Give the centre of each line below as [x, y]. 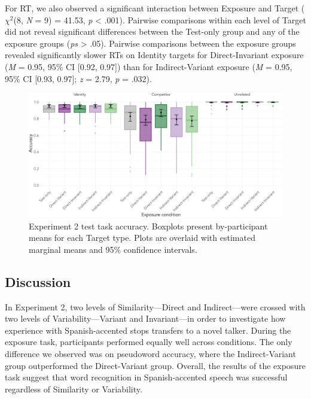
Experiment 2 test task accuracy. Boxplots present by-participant [148, 226]
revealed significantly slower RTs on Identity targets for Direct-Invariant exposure [154, 55]
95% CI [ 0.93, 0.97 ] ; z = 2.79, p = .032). [78, 78]
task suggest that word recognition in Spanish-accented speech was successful [146, 377]
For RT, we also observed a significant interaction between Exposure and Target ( [155, 8]
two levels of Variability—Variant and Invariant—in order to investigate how [145, 318]
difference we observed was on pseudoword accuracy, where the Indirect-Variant [150, 353]
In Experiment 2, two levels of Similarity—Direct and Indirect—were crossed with [155, 306]
